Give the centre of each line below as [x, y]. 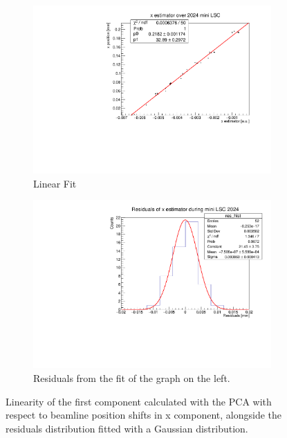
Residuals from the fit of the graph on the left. [132, 378]
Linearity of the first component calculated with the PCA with [139, 401]
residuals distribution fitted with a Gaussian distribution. [127, 428]
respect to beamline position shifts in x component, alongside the [144, 415]
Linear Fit [55, 183]
